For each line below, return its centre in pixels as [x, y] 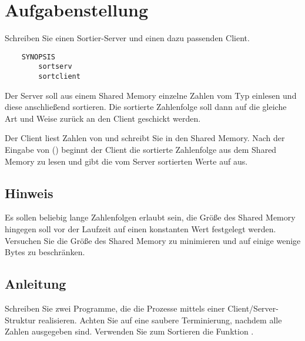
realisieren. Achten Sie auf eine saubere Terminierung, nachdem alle [160, 320]
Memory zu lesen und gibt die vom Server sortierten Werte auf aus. [126, 161]
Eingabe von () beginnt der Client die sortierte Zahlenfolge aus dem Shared [141, 150]
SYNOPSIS [38, 57]
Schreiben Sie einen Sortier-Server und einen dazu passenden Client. [127, 38]
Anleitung [36, 284]
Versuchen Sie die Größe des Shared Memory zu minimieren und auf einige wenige [153, 240]
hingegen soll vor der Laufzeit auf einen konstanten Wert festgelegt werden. [140, 229]
